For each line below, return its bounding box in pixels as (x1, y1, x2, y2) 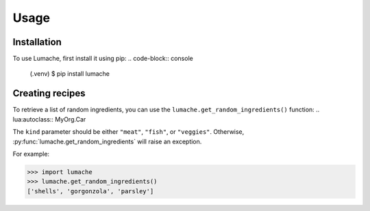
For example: (12, 150, 50, 158)
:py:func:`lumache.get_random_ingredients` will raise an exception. (12, 137, 202, 145)
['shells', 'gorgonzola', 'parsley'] (27, 187, 154, 195)
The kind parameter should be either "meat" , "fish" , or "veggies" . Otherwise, (12, 128, 245, 136)
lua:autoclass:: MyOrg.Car (12, 115, 86, 123)
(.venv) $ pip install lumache (29, 70, 110, 78)
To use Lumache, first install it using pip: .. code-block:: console (12, 55, 193, 63)
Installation (12, 36, 62, 48)
